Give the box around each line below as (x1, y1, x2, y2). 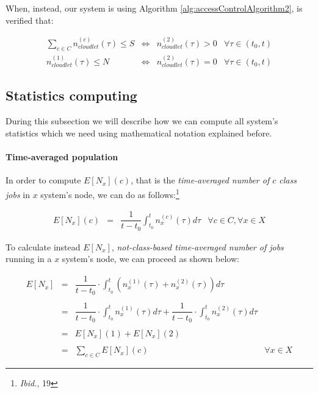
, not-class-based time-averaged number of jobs (111, 240, 284, 253)
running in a (5, 252, 52, 265)
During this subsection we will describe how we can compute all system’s (5, 115, 278, 127)
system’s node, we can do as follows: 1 (40, 186, 179, 200)
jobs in (5, 188, 30, 200)
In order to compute (5, 174, 81, 186)
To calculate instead (5, 240, 81, 253)
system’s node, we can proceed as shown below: (62, 252, 239, 265)
